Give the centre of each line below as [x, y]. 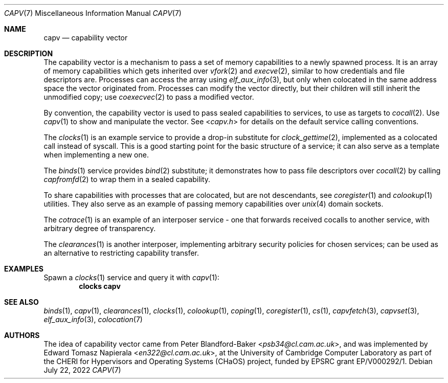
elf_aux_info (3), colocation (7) [93, 319]
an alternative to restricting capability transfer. [121, 253]
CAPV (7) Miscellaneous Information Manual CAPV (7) [93, 13]
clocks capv [100, 286]
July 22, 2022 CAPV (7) [82, 370]
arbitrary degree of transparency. [100, 228]
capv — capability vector [86, 38]
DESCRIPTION [29, 53]
